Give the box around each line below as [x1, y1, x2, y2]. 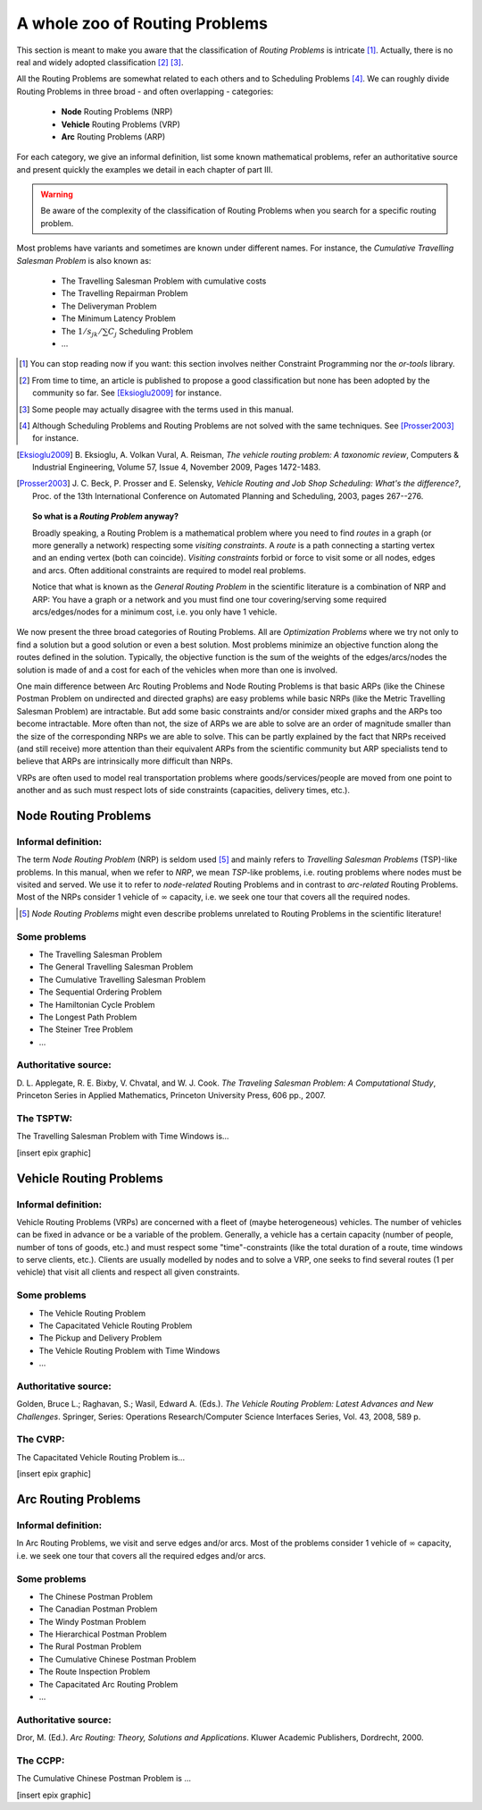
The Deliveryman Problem [61, 300, 157, 311]
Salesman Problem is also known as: [16, 255, 152, 266]
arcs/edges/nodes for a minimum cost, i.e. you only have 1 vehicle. [32, 606, 278, 617]
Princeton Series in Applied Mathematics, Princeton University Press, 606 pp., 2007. [16, 1090, 326, 1101]
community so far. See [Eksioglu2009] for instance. [32, 387, 222, 398]
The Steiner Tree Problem [38, 1024, 134, 1035]
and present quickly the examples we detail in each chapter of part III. [16, 164, 274, 174]
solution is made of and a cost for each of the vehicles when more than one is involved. [16, 664, 338, 675]
